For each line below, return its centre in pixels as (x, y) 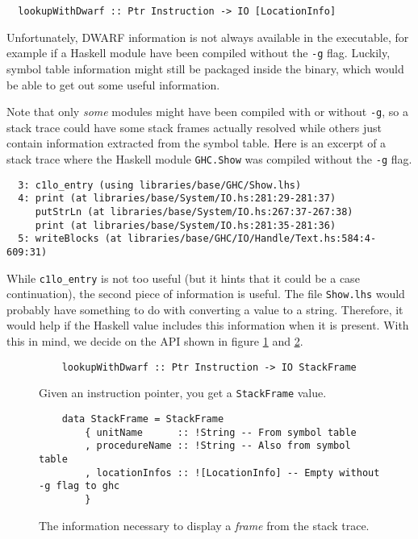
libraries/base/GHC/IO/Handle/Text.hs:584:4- (252, 239)
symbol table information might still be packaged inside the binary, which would (205, 68)
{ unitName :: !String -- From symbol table (221, 432)
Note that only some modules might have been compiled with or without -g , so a (207, 112)
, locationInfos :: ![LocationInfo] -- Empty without (232, 473)
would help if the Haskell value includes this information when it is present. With (208, 325)
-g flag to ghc (79, 486)
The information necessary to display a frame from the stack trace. (204, 525)
